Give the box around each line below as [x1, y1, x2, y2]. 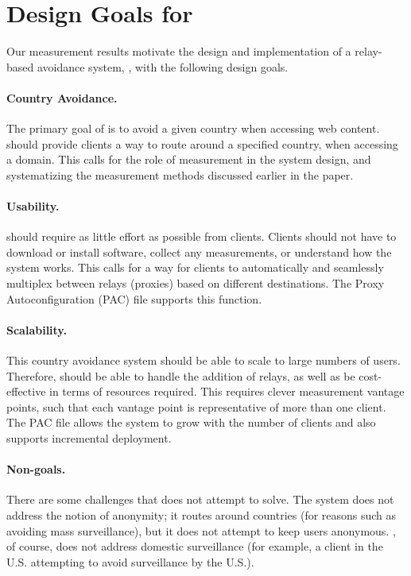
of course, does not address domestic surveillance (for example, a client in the [6, 538, 383, 555]
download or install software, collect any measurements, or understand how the [6, 243, 392, 260]
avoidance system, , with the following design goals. [37, 58, 289, 75]
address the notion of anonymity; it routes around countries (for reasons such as [6, 507, 397, 523]
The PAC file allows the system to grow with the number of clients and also [6, 414, 376, 431]
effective [6, 383, 46, 400]
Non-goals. [6, 461, 66, 477]
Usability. [6, 198, 60, 215]
